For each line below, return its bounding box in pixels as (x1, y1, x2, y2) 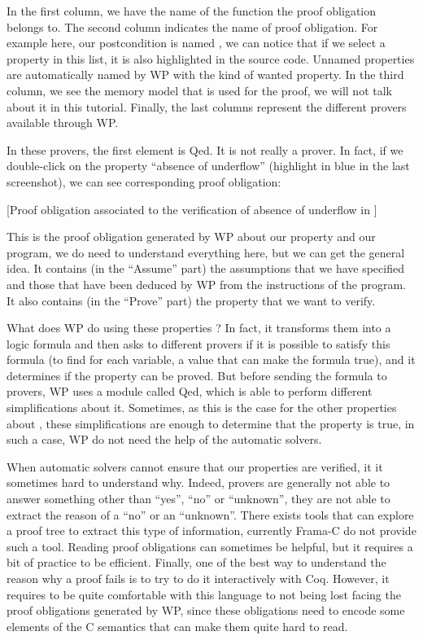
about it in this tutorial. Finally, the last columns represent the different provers (7, 98, 407, 115)
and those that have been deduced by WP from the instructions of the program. (7, 275, 406, 292)
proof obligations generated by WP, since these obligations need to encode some (7, 602, 405, 619)
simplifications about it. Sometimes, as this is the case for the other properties (7, 399, 397, 416)
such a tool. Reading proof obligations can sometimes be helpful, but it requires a (7, 537, 413, 555)
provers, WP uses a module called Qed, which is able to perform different (7, 383, 373, 400)
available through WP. (7, 114, 119, 131)
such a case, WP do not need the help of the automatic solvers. (7, 431, 322, 448)
